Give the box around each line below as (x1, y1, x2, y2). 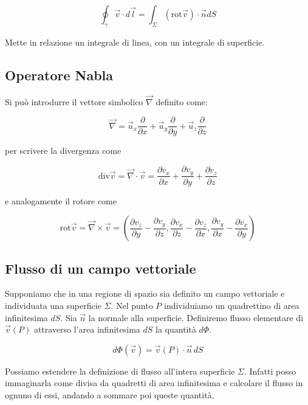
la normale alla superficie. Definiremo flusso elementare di (88, 311, 304, 324)
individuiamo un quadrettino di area (163, 299, 299, 311)
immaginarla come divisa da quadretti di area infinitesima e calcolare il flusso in (5, 376, 303, 389)
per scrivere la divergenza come (5, 144, 121, 157)
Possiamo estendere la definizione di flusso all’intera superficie (5, 364, 235, 377)
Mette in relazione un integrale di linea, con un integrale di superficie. (5, 35, 265, 48)
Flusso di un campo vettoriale (5, 258, 196, 277)
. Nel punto (111, 299, 153, 311)
